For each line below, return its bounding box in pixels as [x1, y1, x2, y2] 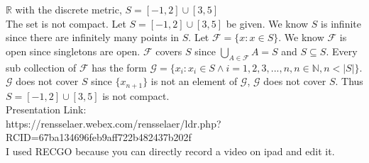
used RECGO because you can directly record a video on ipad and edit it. [12, 144, 335, 158]
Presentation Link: [6, 102, 87, 117]
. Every [326, 43, 358, 58]
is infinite [321, 16, 361, 30]
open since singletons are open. [6, 43, 141, 58]
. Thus [335, 74, 363, 89]
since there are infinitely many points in [6, 30, 180, 45]
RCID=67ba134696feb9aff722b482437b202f [6, 130, 192, 145]
